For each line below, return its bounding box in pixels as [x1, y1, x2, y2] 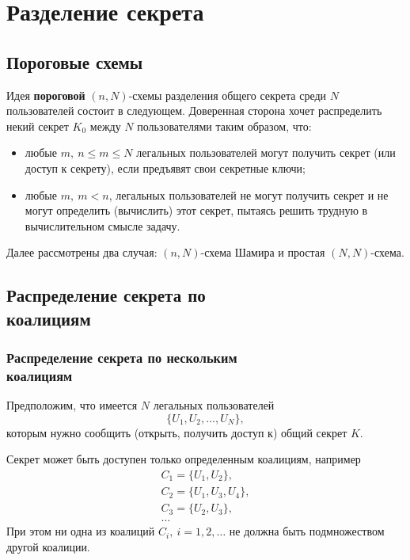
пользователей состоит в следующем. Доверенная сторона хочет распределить [6, 102, 382, 119]
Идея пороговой [6, 86, 85, 103]
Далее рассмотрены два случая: [6, 244, 158, 261]
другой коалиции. [6, 538, 90, 554]
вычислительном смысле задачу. [25, 217, 180, 234]
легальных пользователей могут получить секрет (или [136, 144, 396, 161]
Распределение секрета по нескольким [6, 348, 237, 368]
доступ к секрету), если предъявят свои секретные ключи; [25, 159, 306, 176]
